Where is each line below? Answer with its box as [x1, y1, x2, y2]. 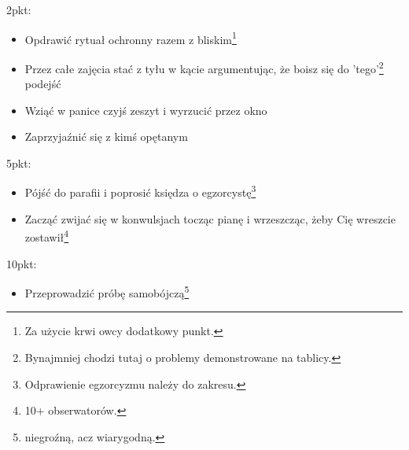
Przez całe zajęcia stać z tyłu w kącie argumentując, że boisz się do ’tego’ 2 [24, 57, 384, 76]
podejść [24, 76, 61, 92]
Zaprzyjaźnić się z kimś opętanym [24, 128, 188, 145]
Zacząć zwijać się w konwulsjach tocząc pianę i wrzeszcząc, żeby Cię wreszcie [24, 210, 396, 227]
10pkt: [6, 255, 37, 271]
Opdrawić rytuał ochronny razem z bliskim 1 [24, 28, 237, 47]
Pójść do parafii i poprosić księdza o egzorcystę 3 [24, 182, 256, 201]
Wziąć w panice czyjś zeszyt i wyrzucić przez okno [24, 101, 267, 118]
